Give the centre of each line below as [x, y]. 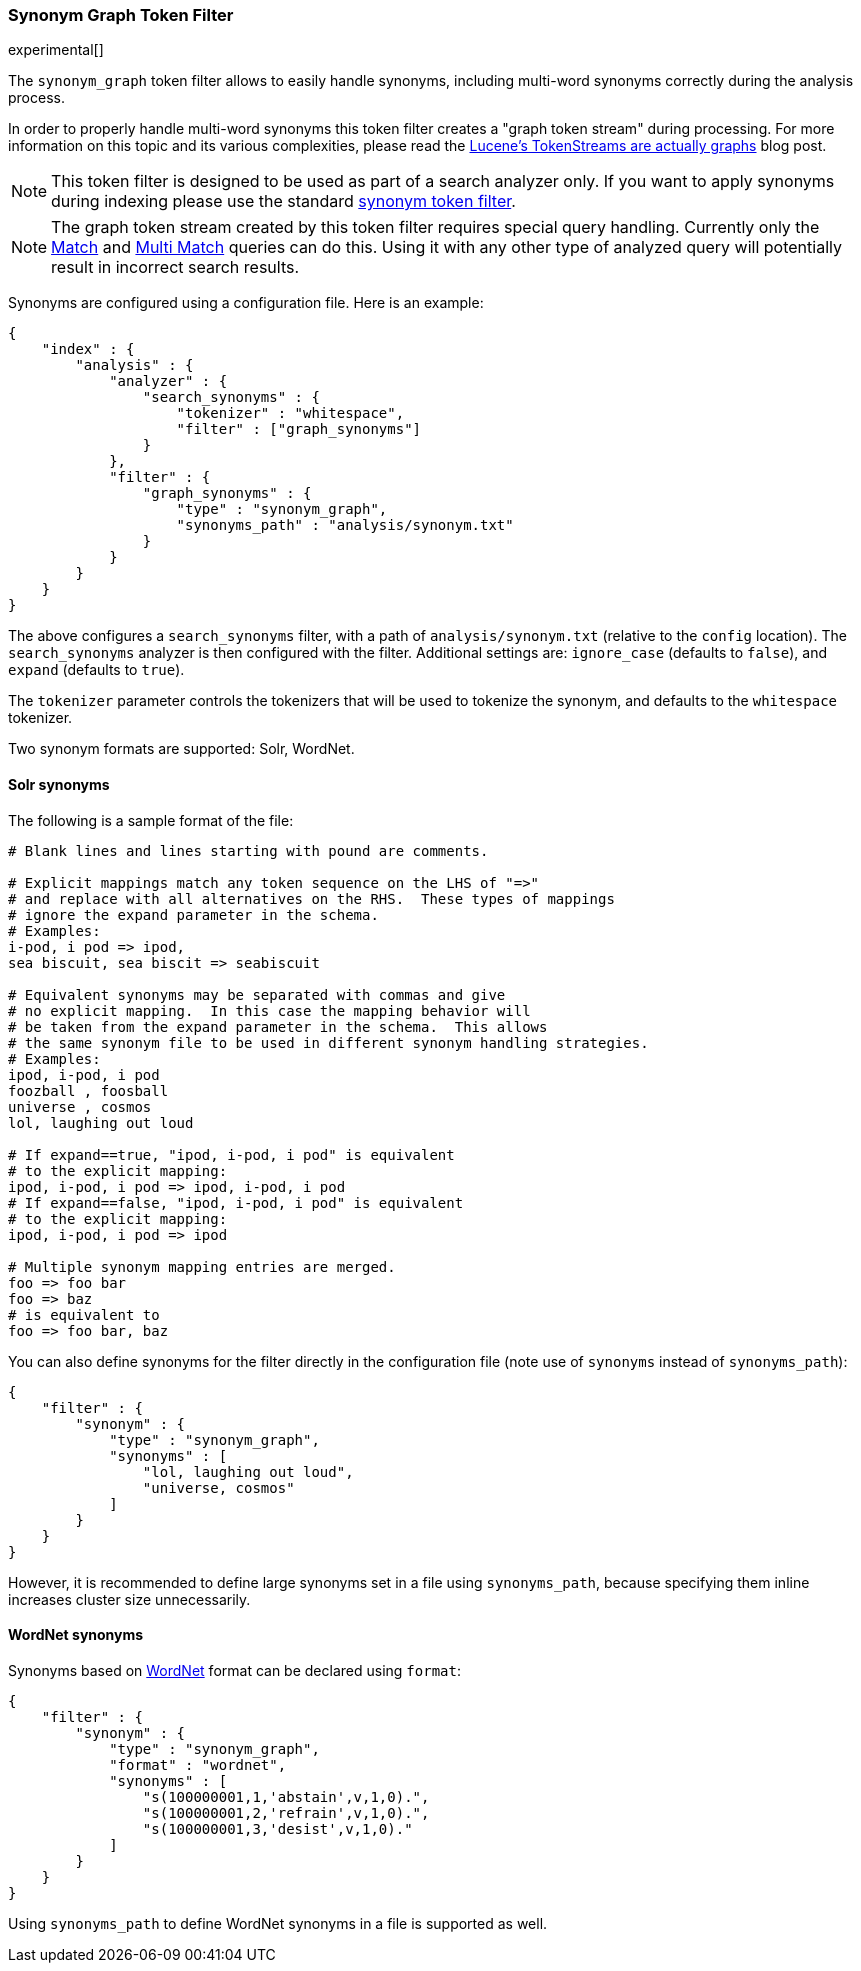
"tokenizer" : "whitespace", [290, 413]
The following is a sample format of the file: [151, 820]
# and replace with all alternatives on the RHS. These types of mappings [311, 898]
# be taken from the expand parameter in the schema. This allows [278, 1026]
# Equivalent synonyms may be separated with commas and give [257, 994]
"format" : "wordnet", [198, 1764]
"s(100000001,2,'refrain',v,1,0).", [286, 1812]
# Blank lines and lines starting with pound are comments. [248, 850]
